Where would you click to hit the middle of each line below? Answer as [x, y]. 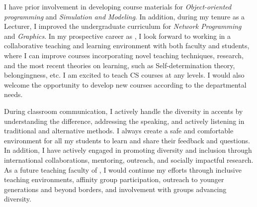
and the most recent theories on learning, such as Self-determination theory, [120, 65]
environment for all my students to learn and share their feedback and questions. [127, 140]
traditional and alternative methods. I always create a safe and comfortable [119, 131]
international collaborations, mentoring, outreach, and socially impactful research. [129, 159]
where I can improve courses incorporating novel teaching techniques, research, [124, 55]
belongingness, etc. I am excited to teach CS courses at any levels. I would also [124, 75]
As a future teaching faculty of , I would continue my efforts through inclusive [123, 169]
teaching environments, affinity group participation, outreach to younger [114, 179]
